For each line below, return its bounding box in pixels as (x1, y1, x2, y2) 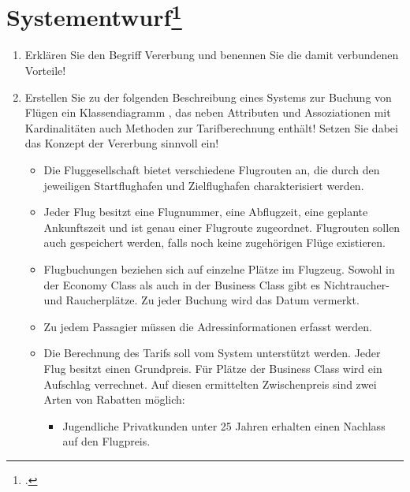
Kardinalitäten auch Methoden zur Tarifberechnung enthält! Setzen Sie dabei (24, 119, 398, 136)
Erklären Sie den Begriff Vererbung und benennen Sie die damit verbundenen (24, 47, 399, 63)
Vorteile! (24, 62, 66, 79)
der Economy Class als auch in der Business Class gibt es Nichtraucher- (43, 276, 389, 293)
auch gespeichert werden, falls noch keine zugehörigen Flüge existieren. (43, 234, 386, 251)
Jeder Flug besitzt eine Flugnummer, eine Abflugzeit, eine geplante (43, 203, 368, 220)
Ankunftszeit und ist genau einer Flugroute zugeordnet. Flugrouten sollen (43, 218, 401, 235)
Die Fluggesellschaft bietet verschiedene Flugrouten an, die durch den (43, 162, 380, 178)
